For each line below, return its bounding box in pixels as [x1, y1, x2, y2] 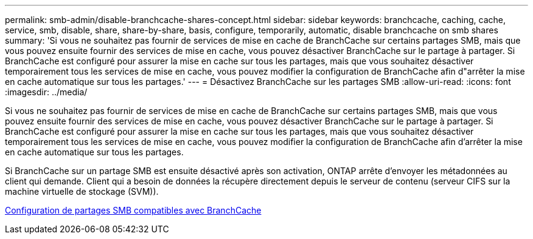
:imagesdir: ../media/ [5, 87, 88, 97]
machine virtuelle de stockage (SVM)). [5, 186, 159, 197]
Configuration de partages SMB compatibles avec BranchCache [5, 205, 262, 215]
